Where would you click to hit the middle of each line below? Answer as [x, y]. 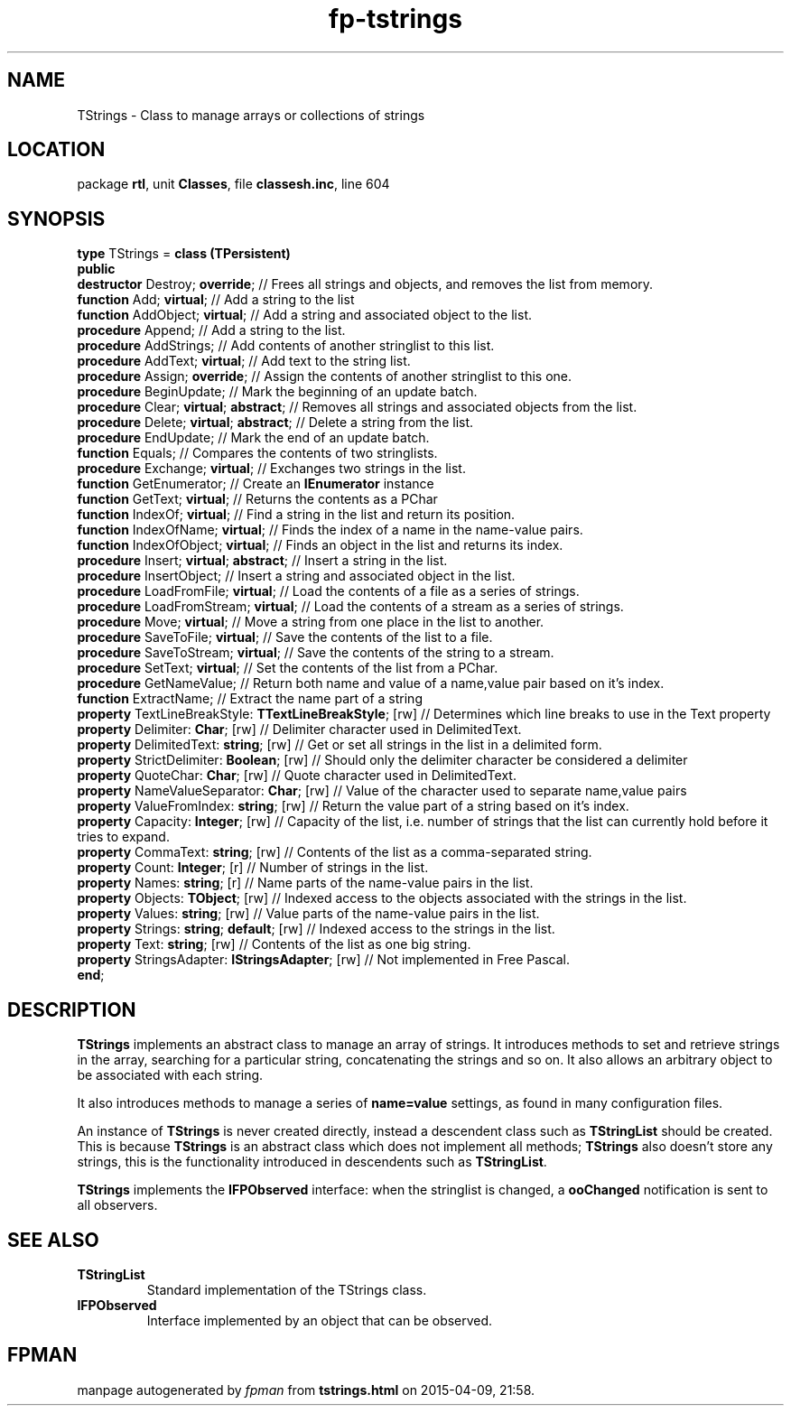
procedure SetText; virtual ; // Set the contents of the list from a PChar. [288, 668]
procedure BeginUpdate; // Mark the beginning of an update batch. [277, 392]
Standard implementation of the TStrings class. [287, 1289]
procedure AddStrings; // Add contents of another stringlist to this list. [286, 346]
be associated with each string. [170, 1075]
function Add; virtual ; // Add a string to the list [216, 300]
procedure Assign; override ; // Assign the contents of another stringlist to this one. [325, 376]
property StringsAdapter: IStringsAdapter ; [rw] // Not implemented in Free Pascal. [323, 960]
